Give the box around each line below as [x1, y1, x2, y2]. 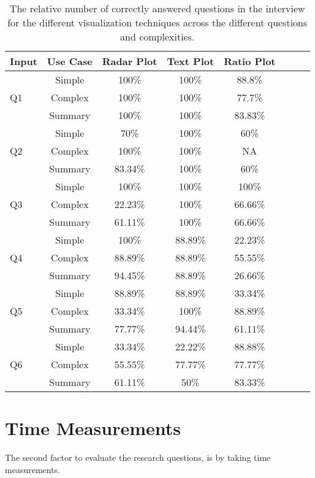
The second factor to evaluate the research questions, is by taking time [5, 451, 271, 464]
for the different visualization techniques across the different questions [7, 15, 308, 29]
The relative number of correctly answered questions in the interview [9, 1, 305, 15]
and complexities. [120, 29, 195, 44]
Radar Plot [102, 54, 157, 68]
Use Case [47, 54, 93, 68]
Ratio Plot [224, 54, 276, 68]
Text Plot [167, 54, 214, 68]
